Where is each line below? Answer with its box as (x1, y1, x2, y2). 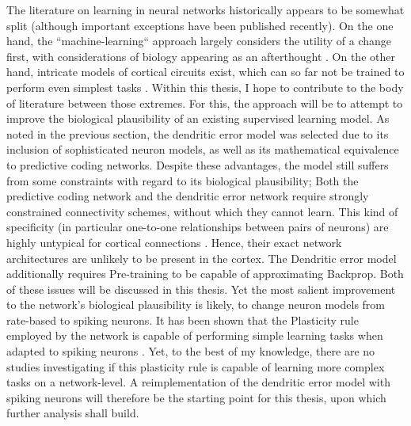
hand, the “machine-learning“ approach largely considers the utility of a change (6, 32, 392, 49)
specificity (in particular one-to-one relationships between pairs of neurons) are (6, 219, 389, 235)
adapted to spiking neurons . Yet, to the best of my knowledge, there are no (6, 343, 375, 359)
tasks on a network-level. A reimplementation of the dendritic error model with (6, 374, 390, 390)
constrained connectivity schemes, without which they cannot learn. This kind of (6, 203, 398, 219)
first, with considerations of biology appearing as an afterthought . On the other (6, 48, 395, 64)
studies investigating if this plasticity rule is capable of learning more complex (6, 358, 385, 375)
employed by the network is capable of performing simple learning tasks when (6, 327, 383, 344)
